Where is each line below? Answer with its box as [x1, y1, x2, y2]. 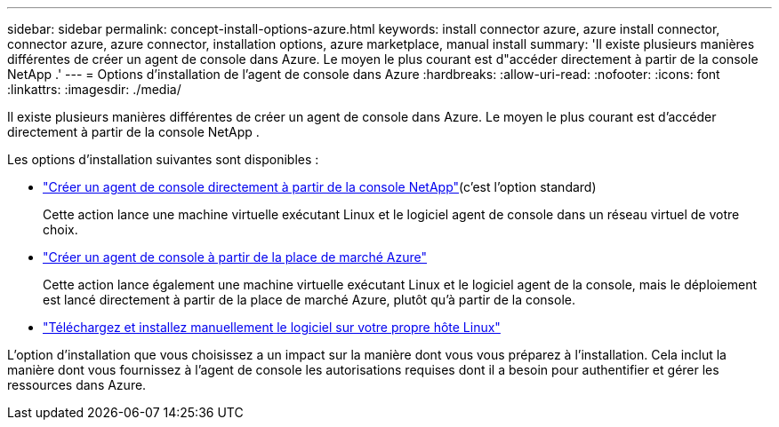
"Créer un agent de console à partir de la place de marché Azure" [43, 249, 428, 265]
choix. [43, 222, 78, 237]
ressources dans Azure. [7, 377, 147, 392]
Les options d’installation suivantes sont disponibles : [7, 152, 319, 167]
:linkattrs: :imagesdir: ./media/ [7, 82, 181, 97]
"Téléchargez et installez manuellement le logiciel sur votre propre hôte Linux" [43, 320, 501, 335]
